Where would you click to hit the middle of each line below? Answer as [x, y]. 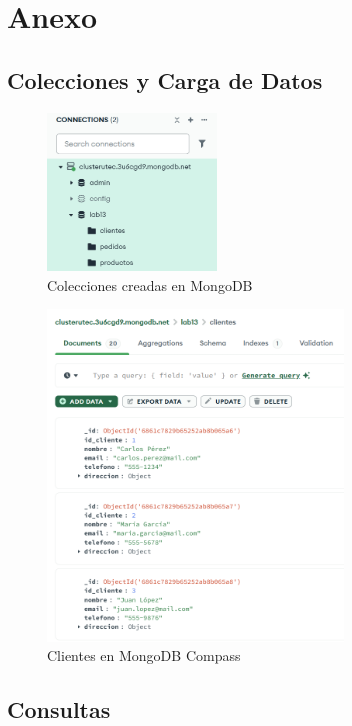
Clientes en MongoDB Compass [144, 655]
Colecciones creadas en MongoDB [150, 284]
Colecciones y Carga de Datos [165, 79]
